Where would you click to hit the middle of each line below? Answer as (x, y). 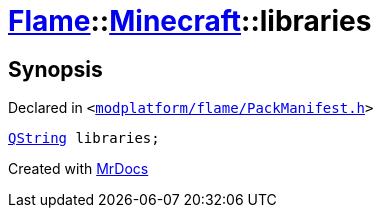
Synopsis (55, 69)
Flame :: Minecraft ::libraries (190, 21)
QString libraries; (84, 138)
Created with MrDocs (78, 169)
